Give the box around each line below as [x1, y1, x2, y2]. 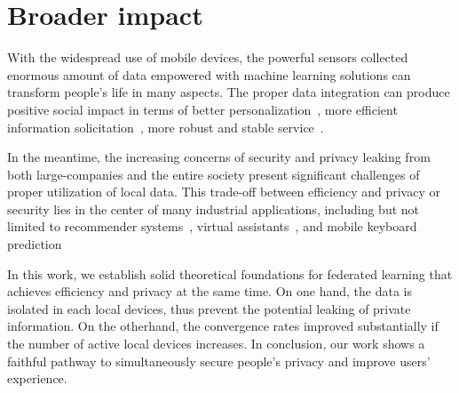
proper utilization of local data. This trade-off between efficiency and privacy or [7, 182, 440, 201]
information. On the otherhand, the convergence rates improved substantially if [7, 317, 439, 335]
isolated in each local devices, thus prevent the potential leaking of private [7, 299, 411, 317]
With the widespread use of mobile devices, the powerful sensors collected [7, 48, 408, 67]
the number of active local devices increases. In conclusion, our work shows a [7, 334, 425, 353]
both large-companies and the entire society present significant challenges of [7, 164, 420, 183]
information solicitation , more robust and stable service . [7, 117, 324, 136]
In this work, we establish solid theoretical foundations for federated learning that [7, 264, 453, 283]
